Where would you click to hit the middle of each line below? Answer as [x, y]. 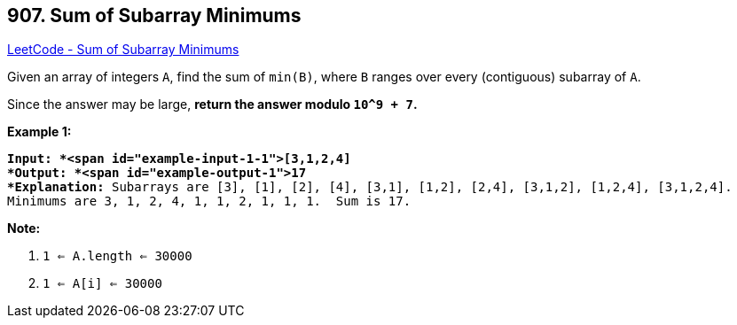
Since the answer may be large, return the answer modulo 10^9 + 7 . [212, 104]
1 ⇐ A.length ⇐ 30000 [118, 256]
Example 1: [39, 132]
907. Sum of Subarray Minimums [154, 15]
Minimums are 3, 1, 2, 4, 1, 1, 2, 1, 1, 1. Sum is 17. [209, 201]
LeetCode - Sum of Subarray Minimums [123, 50]
